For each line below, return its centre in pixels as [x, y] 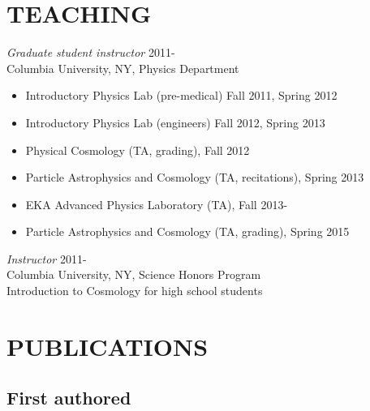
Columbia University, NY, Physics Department [123, 68]
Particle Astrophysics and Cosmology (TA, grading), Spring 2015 [187, 231]
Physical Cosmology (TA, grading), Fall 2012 [138, 150]
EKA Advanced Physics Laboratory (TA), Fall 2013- [157, 204]
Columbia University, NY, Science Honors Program [134, 274]
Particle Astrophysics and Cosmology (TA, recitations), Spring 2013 [195, 177]
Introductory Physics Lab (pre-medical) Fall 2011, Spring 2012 [181, 95]
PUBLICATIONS [108, 346]
